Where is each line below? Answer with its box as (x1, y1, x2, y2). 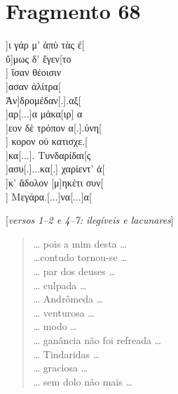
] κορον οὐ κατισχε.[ (6, 134, 88, 148)
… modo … (33, 319, 77, 333)
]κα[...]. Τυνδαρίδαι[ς (6, 147, 91, 162)
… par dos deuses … (33, 264, 116, 279)
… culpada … (33, 277, 87, 292)
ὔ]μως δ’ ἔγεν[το (6, 51, 71, 65)
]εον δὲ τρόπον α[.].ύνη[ (6, 120, 102, 134)
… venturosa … (33, 305, 95, 319)
